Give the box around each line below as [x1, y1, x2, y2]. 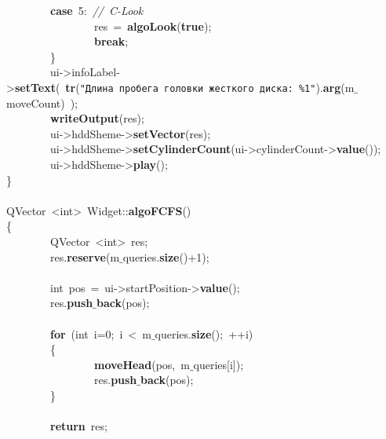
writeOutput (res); [50, 110, 144, 126]
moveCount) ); [6, 94, 78, 111]
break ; [94, 33, 129, 49]
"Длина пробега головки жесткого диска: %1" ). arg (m [79, 79, 355, 95]
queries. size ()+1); [122, 248, 209, 265]
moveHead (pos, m [94, 356, 190, 372]
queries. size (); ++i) [155, 325, 253, 342]
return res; [50, 418, 107, 434]
